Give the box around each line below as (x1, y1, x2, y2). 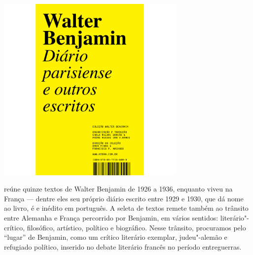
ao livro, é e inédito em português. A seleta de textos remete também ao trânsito (4, 203, 249, 213)
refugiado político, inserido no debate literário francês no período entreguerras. (4, 241, 242, 252)
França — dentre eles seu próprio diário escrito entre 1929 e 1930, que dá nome (4, 193, 244, 203)
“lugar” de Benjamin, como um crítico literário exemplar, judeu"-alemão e (4, 232, 227, 242)
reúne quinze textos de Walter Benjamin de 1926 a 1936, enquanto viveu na (4, 184, 233, 194)
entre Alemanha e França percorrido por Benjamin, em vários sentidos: (4, 213, 218, 223)
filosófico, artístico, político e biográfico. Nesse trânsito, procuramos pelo (27, 222, 246, 232)
